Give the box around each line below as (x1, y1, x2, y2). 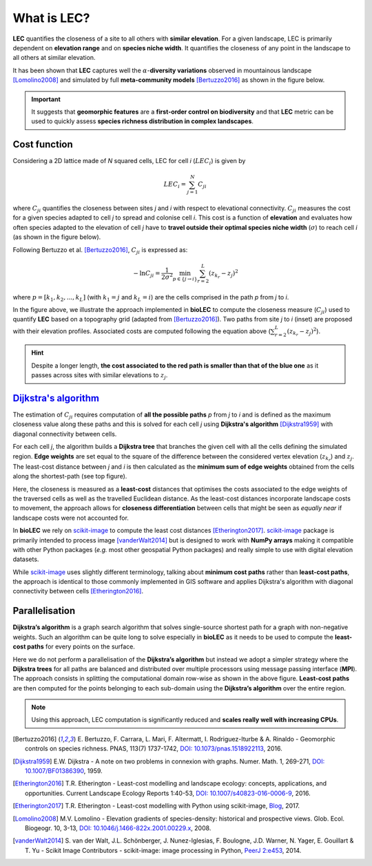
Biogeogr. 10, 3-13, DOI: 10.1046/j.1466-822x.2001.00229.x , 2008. (25, 824, 211, 832)
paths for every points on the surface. (27, 642, 136, 651)
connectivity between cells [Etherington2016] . (12, 587, 144, 595)
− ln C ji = (133, 269, 161, 279)
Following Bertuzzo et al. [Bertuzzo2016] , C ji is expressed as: (12, 245, 188, 255)
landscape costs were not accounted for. (12, 514, 129, 522)
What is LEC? (12, 10, 90, 25)
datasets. (12, 555, 39, 564)
